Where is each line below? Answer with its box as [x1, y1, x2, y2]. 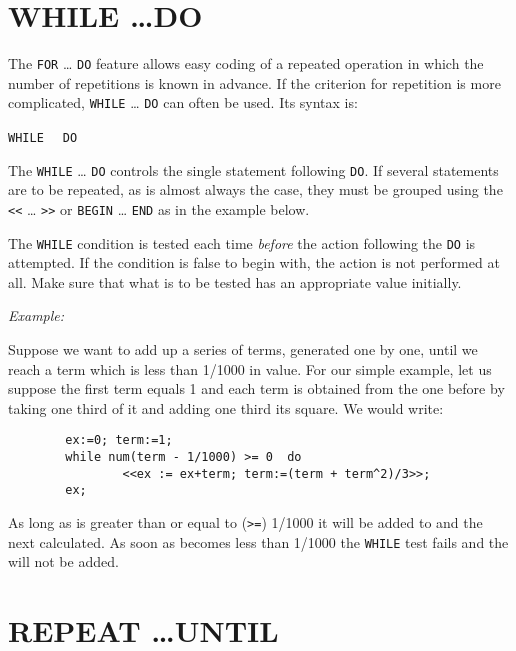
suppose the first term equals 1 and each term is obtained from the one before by [8, 378, 505, 399]
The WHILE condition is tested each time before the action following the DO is [8, 232, 476, 253]
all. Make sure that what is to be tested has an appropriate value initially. [8, 271, 462, 292]
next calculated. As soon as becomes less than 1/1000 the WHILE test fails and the [8, 531, 509, 552]
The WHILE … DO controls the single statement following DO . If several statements [8, 159, 499, 180]
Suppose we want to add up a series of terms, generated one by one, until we [8, 339, 478, 360]
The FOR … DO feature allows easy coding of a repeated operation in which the [8, 53, 484, 74]
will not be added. [8, 551, 119, 572]
